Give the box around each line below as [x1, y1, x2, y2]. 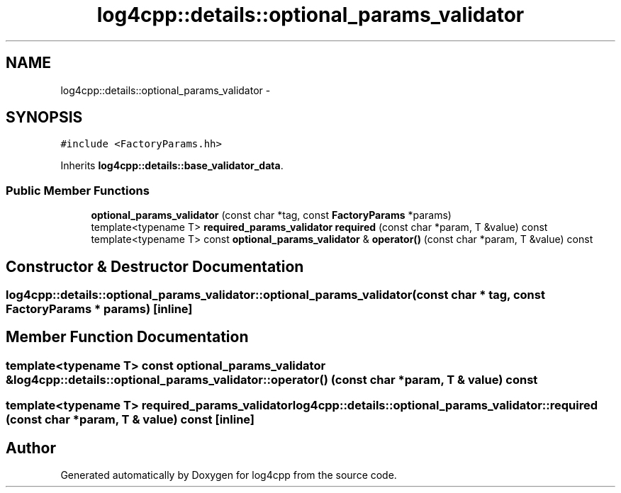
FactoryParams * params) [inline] [6, 302, 193, 317]
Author [6, 438, 56, 457]
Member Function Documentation [6, 328, 249, 346]
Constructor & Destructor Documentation [6, 257, 304, 276]
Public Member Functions [6, 183, 150, 198]
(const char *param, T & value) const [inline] [6, 412, 255, 427]
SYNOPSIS [6, 108, 83, 127]
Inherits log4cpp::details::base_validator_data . [60, 159, 284, 172]
